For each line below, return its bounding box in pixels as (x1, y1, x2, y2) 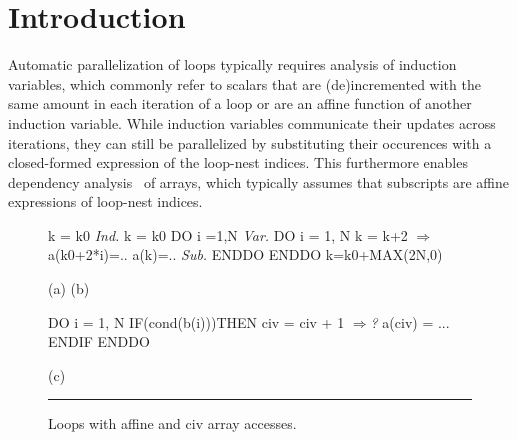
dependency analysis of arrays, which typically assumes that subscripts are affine (8, 171, 509, 192)
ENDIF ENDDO (48, 331, 150, 352)
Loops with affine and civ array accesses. (48, 413, 297, 434)
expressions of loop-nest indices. (8, 191, 203, 212)
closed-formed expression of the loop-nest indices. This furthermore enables (8, 152, 468, 173)
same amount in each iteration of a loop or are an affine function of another (8, 93, 472, 114)
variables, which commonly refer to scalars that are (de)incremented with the (8, 73, 481, 94)
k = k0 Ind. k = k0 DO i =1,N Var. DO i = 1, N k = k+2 (48, 224, 408, 245)
